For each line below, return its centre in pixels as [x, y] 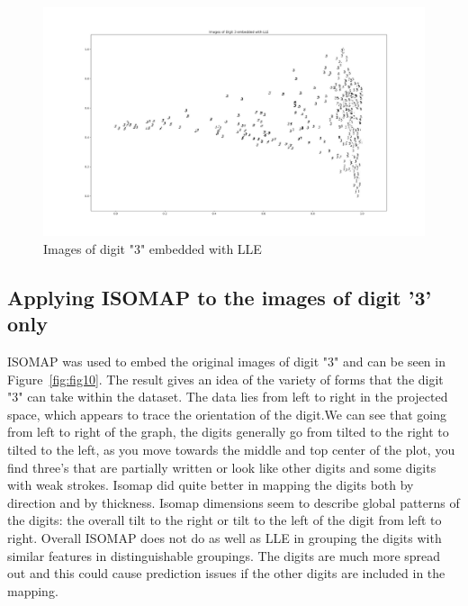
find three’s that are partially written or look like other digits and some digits [222, 467]
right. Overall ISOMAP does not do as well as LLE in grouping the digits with [225, 537]
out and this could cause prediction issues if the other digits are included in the [226, 573]
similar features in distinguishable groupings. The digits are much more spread [224, 555]
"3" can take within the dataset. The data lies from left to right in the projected [228, 397]
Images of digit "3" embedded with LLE [153, 248]
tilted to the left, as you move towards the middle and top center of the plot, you [231, 449]
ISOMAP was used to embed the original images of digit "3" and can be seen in [226, 362]
